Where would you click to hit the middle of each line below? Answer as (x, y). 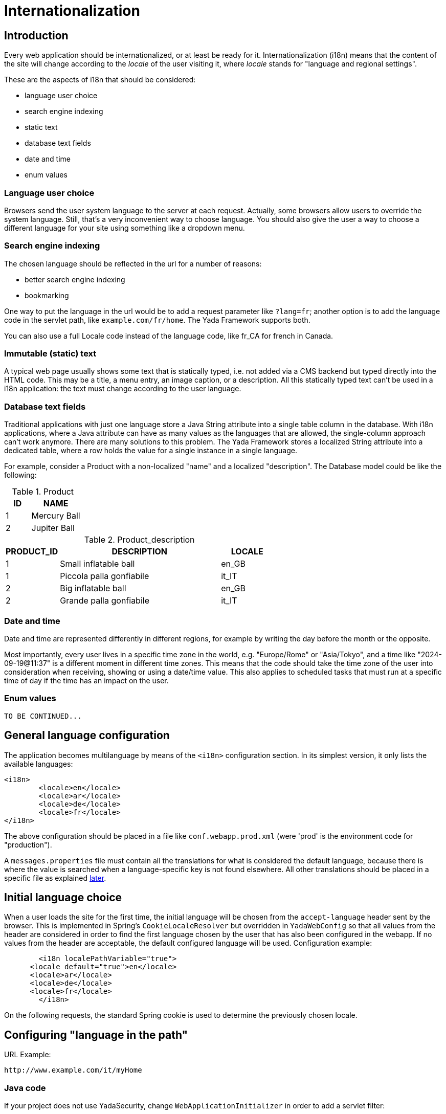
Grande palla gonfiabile (105, 601)
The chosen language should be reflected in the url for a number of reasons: (133, 263)
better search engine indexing (75, 279)
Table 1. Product (43, 492)
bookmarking (47, 295)
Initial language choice (63, 897)
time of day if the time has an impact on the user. (86, 680)
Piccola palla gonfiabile (105, 576)
